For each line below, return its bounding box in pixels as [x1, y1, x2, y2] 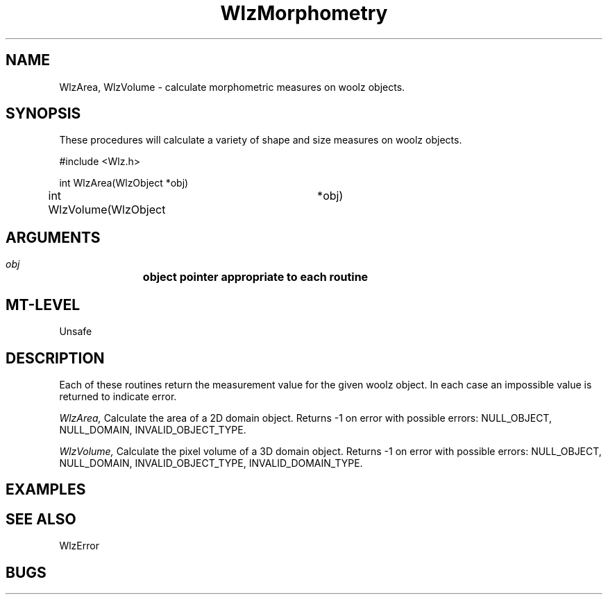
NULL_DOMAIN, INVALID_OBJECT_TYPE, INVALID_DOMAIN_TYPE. [59, 456, 363, 469]
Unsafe [59, 325, 92, 338]
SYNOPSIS [6, 105, 81, 123]
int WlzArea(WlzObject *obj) [59, 177, 189, 189]
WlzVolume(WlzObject [48, 203, 166, 217]
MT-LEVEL [6, 295, 81, 314]
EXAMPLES [6, 481, 86, 499]
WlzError [59, 540, 99, 552]
